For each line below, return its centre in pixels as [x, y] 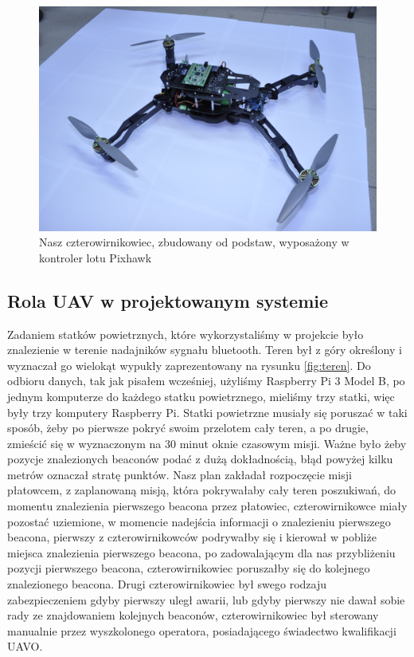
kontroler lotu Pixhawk [96, 257]
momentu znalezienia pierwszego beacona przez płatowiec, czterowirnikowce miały [207, 506]
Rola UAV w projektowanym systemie [168, 300]
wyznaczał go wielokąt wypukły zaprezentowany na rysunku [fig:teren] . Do [189, 365]
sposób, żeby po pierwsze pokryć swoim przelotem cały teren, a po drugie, [188, 428]
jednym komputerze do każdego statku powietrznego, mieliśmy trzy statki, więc [201, 396]
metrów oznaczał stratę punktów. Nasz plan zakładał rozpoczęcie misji [180, 474]
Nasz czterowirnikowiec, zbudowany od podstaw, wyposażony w [194, 242]
